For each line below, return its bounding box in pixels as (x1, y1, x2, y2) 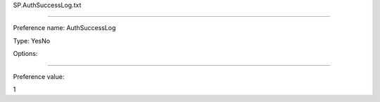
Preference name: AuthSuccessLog (13, 24, 116, 32)
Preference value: (13, 72, 65, 80)
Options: (13, 50, 38, 58)
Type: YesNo (13, 36, 51, 45)
